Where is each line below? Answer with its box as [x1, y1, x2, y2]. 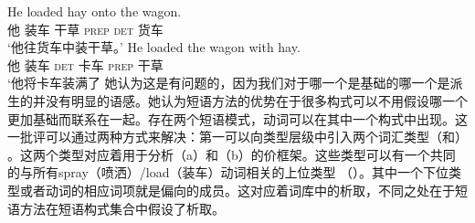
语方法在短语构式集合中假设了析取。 [7, 198, 225, 218]
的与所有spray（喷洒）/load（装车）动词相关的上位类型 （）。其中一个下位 [7, 163, 449, 182]
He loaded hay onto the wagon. [7, 2, 182, 20]
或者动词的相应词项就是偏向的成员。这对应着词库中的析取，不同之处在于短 [19, 180, 468, 199]
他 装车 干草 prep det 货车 [7, 19, 164, 38]
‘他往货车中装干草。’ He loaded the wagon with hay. [7, 37, 301, 57]
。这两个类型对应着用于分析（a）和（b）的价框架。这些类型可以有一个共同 [7, 144, 456, 164]
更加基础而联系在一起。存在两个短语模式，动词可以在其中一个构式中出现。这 [7, 109, 468, 128]
